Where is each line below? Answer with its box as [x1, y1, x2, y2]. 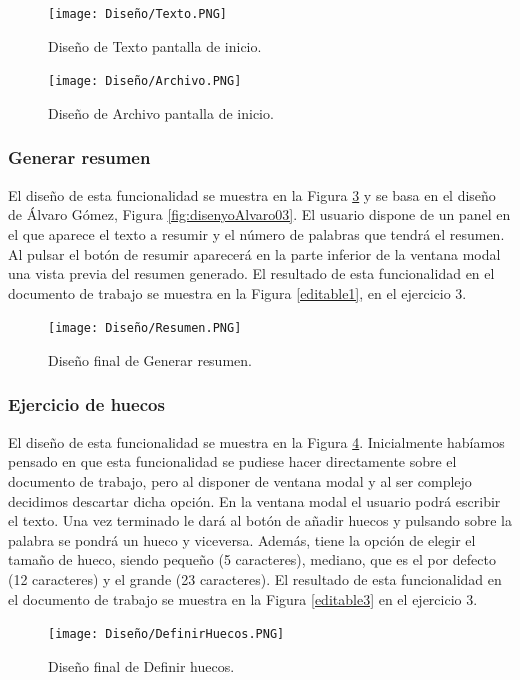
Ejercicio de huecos [8, 392, 165, 417]
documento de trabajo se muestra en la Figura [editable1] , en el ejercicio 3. [8, 282, 467, 303]
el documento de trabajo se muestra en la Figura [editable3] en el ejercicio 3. [8, 588, 478, 609]
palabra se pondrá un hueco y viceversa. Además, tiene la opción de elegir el [8, 529, 476, 550]
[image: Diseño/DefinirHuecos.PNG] [48, 627, 285, 642]
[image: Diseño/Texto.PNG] [48, 7, 227, 21]
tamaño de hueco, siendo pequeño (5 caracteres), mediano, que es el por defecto [8, 549, 496, 570]
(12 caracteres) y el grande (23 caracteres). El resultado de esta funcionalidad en [8, 568, 502, 589]
